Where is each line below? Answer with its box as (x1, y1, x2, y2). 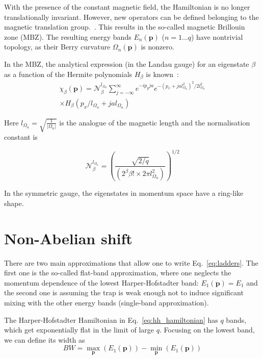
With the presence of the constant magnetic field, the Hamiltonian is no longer (4, 2, 250, 12)
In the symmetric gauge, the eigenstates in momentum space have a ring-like (4, 188, 244, 198)
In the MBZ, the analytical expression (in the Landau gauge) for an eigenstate (4, 58, 249, 69)
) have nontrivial (191, 31, 243, 42)
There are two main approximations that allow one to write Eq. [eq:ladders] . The (4, 257, 258, 268)
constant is (4, 132, 38, 142)
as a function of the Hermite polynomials (4, 68, 133, 79)
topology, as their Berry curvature (4, 41, 111, 52)
